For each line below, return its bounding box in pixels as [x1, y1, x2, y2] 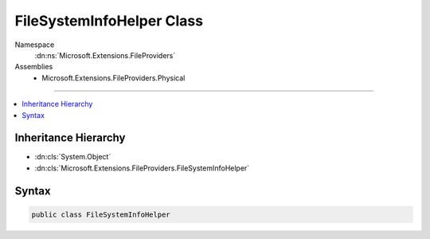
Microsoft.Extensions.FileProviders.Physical [41, 72, 186, 83]
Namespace [14, 40, 55, 49]
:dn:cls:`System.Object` [34, 152, 111, 162]
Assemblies [14, 62, 53, 72]
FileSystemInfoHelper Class [14, 12, 203, 29]
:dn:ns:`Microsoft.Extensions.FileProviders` [34, 50, 176, 60]
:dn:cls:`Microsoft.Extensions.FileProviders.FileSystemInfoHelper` [34, 163, 250, 173]
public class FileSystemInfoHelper [31, 210, 170, 219]
